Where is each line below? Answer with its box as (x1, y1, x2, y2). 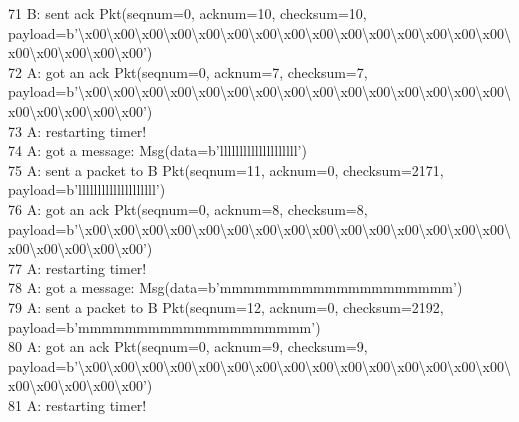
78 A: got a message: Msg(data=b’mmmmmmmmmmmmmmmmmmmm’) (8, 277, 463, 298)
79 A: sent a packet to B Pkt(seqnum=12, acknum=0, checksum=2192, (8, 296, 444, 317)
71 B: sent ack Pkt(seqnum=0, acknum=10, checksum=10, (8, 3, 367, 23)
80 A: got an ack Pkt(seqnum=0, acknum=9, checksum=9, (8, 336, 368, 357)
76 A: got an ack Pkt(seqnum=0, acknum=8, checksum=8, (8, 198, 368, 219)
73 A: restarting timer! (8, 120, 147, 141)
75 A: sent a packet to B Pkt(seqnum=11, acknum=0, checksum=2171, (8, 159, 444, 180)
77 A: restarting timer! (8, 257, 147, 278)
